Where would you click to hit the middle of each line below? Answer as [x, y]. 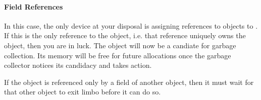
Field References [34, 6]
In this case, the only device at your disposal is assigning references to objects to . [131, 25]
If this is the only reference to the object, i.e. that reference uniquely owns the [125, 35]
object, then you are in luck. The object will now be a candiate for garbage [120, 45]
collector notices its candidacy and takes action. [78, 65]
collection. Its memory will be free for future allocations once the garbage [118, 55]
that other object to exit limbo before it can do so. [83, 92]
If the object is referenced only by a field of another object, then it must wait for [129, 82]
